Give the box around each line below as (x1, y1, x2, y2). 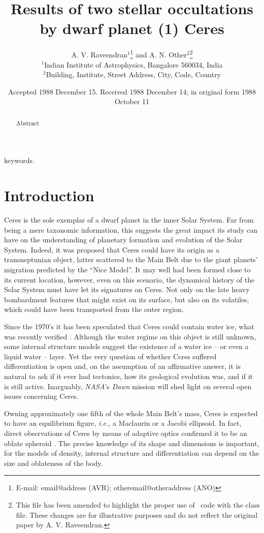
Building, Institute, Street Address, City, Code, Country (46, 69, 221, 80)
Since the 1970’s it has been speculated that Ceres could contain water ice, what (4, 321, 254, 332)
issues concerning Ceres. (4, 391, 79, 401)
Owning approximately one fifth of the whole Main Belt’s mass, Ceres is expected (4, 407, 258, 418)
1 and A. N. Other (130, 48, 187, 59)
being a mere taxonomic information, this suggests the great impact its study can (4, 224, 258, 235)
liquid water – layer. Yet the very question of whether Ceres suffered (4, 351, 217, 361)
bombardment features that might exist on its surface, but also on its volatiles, (4, 294, 249, 304)
